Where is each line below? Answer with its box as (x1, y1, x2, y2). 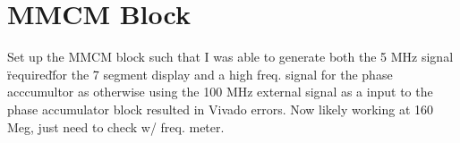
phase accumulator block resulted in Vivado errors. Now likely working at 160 (7, 99, 434, 118)
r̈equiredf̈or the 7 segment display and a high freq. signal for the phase (7, 64, 393, 83)
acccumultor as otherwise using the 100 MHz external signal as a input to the (7, 82, 433, 101)
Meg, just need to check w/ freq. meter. (7, 117, 225, 136)
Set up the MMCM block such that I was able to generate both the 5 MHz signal (7, 47, 454, 66)
